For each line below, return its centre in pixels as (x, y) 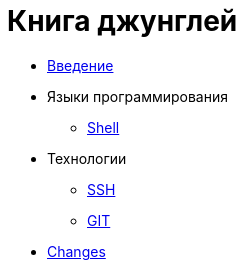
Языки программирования (137, 96)
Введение (80, 65)
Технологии (87, 158)
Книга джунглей (122, 21)
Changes (76, 251)
